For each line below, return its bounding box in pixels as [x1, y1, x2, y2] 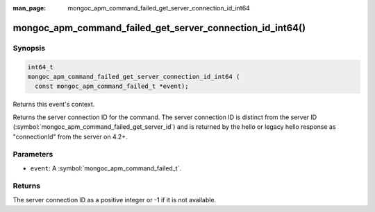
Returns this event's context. [12, 100, 95, 109]
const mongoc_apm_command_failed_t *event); [35, 82, 189, 90]
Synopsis [12, 43, 45, 53]
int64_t [27, 63, 53, 71]
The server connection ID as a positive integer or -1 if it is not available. [12, 195, 217, 204]
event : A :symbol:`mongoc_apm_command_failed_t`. [30, 164, 182, 173]
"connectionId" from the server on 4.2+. [12, 132, 128, 141]
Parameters [12, 150, 53, 159]
